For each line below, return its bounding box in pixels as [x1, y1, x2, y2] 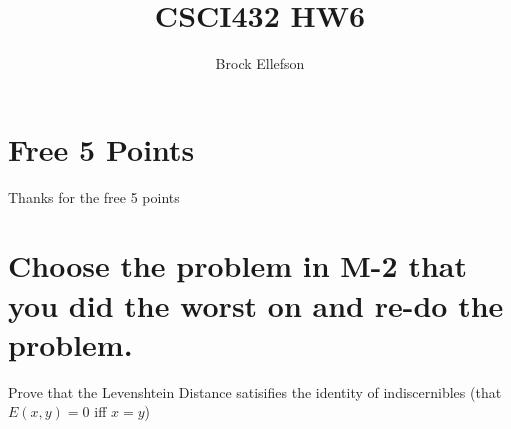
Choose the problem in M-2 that [8, 245, 467, 286]
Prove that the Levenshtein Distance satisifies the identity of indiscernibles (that [8, 381, 502, 402]
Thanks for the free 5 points [8, 186, 180, 207]
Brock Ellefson [215, 53, 305, 74]
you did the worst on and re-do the [8, 284, 504, 325]
